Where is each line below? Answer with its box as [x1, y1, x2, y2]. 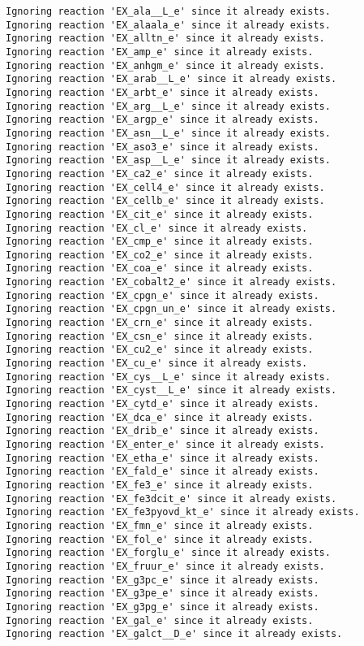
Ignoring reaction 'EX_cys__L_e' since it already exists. [6, 371, 331, 383]
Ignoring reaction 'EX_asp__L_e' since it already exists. [6, 154, 331, 167]
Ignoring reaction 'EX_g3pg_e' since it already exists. [6, 600, 319, 613]
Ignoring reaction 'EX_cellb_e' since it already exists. [6, 195, 325, 207]
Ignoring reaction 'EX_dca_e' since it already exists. [6, 411, 314, 423]
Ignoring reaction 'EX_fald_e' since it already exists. [6, 466, 319, 478]
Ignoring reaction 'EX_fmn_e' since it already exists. [6, 519, 314, 531]
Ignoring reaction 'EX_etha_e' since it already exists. [6, 452, 319, 464]
